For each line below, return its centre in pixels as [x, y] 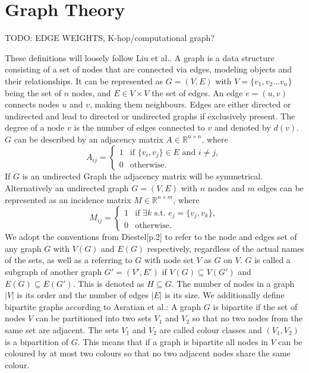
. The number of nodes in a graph [233, 283]
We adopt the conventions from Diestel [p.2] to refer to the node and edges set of [151, 237]
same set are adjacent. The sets [62, 330]
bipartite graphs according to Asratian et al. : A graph [103, 306]
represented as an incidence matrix [68, 199]
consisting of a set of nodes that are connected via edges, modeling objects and [149, 69]
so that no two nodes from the [247, 318]
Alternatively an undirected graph [67, 188]
